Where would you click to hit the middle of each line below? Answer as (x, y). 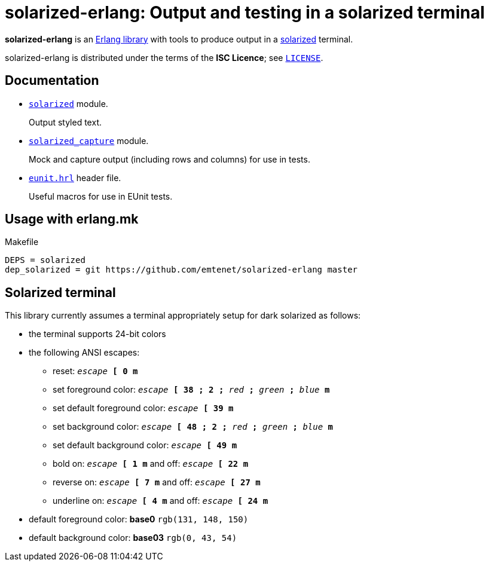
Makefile (22, 242)
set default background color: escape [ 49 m (145, 445)
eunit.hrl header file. (75, 178)
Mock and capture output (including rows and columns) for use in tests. (169, 159)
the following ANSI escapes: (84, 353)
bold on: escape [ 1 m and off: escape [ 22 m (151, 464)
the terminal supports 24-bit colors (97, 334)
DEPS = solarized (45, 260)
